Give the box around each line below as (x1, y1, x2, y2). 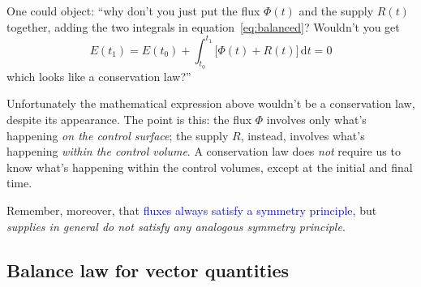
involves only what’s (266, 111, 367, 128)
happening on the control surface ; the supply (6, 126, 229, 143)
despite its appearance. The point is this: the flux (6, 111, 252, 128)
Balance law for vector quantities (6, 257, 290, 282)
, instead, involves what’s (240, 126, 365, 143)
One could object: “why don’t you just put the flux (6, 2, 260, 19)
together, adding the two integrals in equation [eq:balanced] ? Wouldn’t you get (6, 18, 400, 35)
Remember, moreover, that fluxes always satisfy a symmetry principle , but (6, 202, 377, 219)
